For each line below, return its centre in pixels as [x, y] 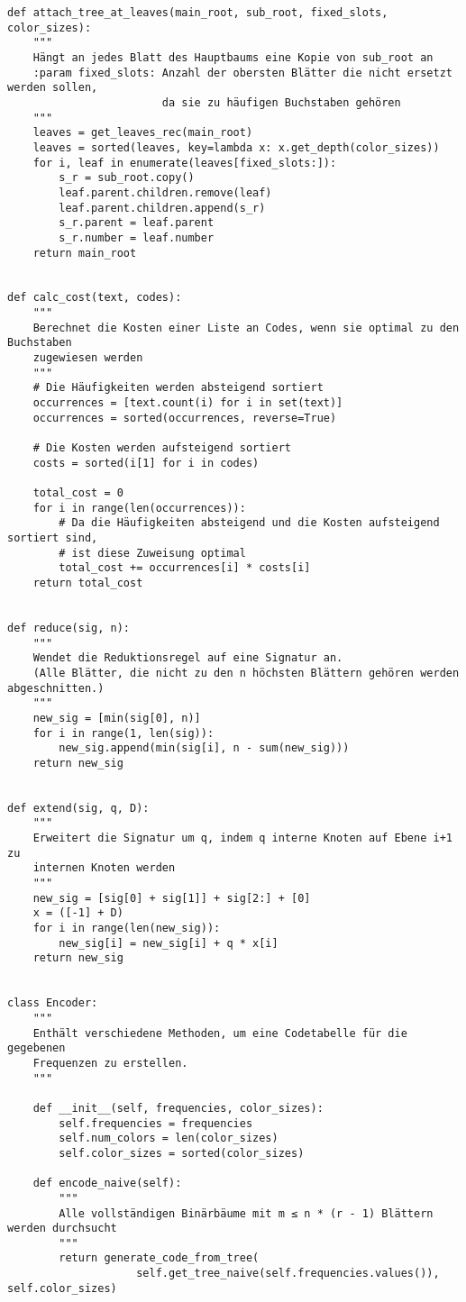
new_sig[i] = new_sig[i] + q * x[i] [169, 943]
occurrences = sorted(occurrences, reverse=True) [185, 418]
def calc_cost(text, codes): [95, 298]
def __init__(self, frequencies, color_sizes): [178, 1108]
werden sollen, [53, 88]
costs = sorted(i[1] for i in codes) [146, 463]
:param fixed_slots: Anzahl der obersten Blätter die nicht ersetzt [242, 73]
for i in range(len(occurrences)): [139, 508]
